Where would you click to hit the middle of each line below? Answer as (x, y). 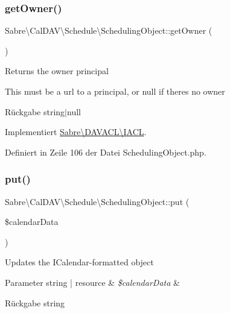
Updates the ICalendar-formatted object (79, 262)
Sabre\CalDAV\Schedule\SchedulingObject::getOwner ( (109, 30)
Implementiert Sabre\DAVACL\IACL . (76, 132)
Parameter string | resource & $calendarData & (92, 282)
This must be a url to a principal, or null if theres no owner (115, 91)
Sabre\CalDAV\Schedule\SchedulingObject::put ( (97, 201)
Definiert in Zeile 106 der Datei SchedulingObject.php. (106, 152)
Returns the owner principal (57, 71)
